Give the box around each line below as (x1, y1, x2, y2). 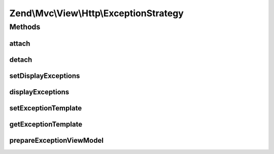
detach (9, 55, 32, 64)
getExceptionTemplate (9, 120, 83, 129)
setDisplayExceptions (9, 71, 80, 80)
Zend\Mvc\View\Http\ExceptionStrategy (9, 8, 184, 19)
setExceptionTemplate (9, 104, 82, 112)
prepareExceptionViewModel (9, 136, 104, 144)
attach (9, 39, 30, 48)
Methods (9, 22, 41, 31)
